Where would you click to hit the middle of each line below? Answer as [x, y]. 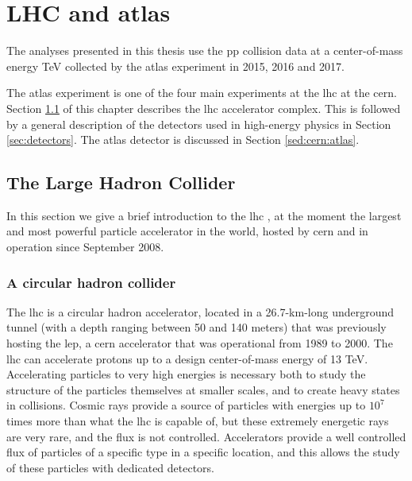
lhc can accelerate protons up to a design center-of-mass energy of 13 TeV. [187, 358]
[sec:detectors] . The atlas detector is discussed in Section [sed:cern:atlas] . [183, 140]
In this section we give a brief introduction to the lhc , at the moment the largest [204, 215]
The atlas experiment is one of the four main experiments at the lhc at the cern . [202, 93]
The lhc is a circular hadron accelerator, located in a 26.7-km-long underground [200, 311]
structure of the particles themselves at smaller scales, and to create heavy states [203, 389]
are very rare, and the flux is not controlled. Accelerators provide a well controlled [206, 436]
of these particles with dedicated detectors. [111, 467]
